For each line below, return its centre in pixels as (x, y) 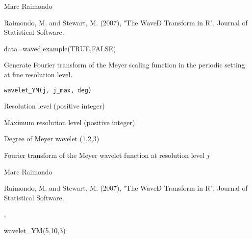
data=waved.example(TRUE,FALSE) (60, 48)
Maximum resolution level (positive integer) (70, 122)
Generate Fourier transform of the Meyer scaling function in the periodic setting (125, 65)
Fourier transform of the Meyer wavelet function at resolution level (104, 155)
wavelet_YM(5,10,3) (35, 230)
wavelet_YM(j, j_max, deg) (48, 90)
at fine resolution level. (38, 74)
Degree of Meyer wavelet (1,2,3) (52, 139)
